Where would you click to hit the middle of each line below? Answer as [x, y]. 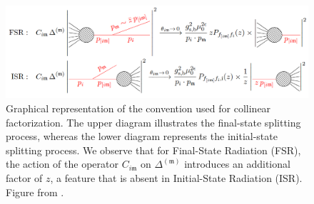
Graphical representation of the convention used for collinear [138, 108]
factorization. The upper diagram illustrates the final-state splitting [153, 122]
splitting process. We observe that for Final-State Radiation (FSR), [153, 150]
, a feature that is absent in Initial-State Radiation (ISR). [176, 177]
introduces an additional [237, 164]
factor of [24, 177]
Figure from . [35, 192]
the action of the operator [62, 164]
